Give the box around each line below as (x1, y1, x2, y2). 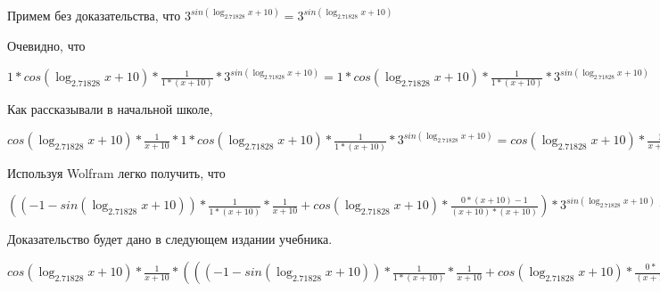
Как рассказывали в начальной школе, (7, 100, 213, 118)
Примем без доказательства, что (7, 6, 181, 25)
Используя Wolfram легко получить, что (7, 163, 226, 182)
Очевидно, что (7, 36, 86, 55)
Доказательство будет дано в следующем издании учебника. (7, 230, 333, 248)
